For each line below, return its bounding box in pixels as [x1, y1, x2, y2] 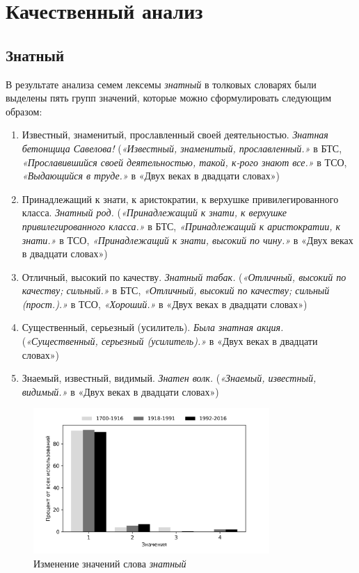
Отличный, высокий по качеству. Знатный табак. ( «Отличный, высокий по [22, 269, 346, 284]
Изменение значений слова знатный [33, 556, 186, 570]
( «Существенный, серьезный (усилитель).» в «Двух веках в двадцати [22, 334, 318, 348]
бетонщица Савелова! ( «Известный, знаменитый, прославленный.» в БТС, [22, 140, 342, 155]
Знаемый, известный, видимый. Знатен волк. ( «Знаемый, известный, [22, 371, 317, 385]
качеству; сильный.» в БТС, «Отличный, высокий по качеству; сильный [22, 283, 330, 298]
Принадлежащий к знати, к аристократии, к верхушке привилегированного [22, 191, 339, 206]
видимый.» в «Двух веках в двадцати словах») [22, 384, 219, 398]
